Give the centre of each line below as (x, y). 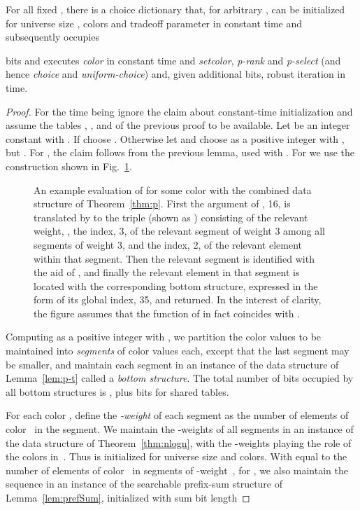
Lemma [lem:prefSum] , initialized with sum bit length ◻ (128, 497)
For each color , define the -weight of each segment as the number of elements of (177, 415)
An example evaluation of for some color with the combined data (173, 189)
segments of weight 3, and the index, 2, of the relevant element (168, 244)
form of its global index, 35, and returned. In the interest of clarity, (178, 299)
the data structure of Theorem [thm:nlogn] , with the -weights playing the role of (179, 442)
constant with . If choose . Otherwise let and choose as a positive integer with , (175, 138)
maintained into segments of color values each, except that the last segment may (178, 351)
